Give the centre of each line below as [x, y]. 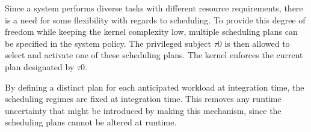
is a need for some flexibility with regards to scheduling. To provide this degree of [155, 19]
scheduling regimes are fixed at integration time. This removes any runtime [143, 99]
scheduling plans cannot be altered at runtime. [91, 122]
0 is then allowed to [254, 43]
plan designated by [40, 66]
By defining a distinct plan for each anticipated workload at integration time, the [155, 87]
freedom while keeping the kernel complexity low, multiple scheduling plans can [151, 31]
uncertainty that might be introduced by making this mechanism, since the [143, 110]
